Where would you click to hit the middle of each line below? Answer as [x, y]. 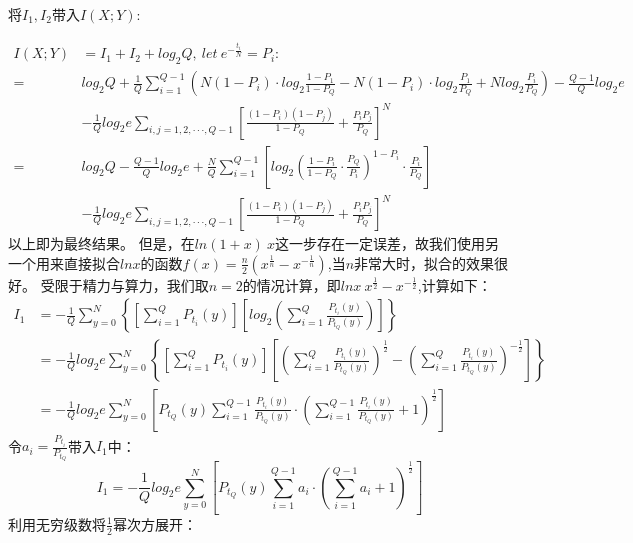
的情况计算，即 [291, 284]
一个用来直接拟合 [64, 262]
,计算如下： [454, 284]
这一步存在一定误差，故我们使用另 [386, 243]
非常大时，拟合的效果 [424, 262]
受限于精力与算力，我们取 [124, 284]
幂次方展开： [154, 523]
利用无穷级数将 [57, 523]
